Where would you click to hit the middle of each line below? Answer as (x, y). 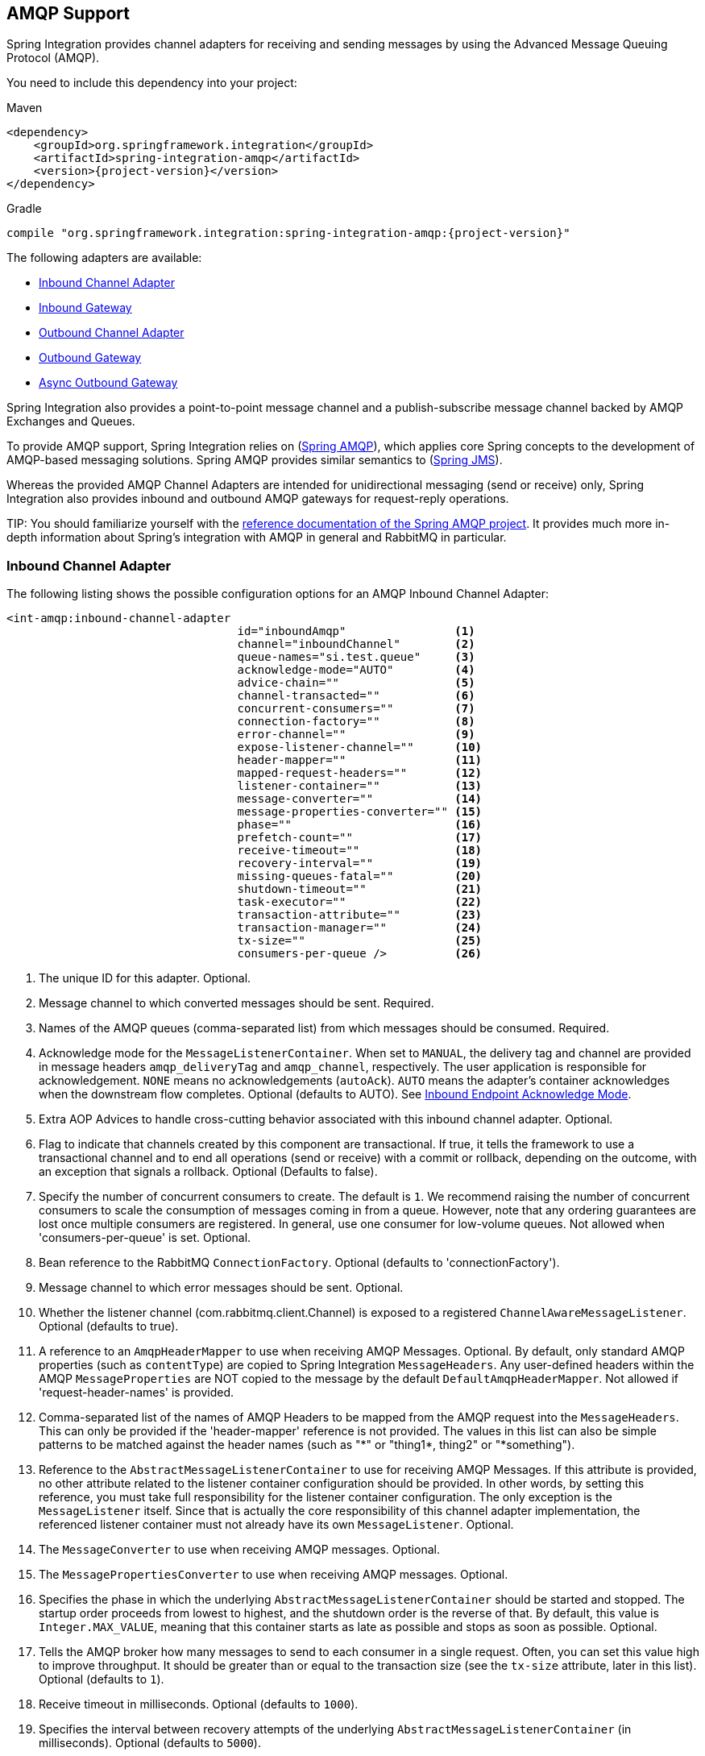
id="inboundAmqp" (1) (356, 631)
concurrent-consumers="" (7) (356, 709)
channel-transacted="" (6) (356, 696)
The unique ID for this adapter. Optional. (145, 978)
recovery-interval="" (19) (360, 863)
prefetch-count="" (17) (360, 838)
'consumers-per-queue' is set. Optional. (145, 1238)
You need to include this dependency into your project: (152, 83)
